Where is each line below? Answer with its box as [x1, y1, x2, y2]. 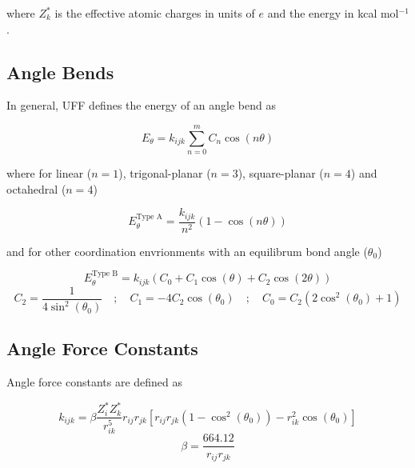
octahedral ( [6, 180, 66, 197]
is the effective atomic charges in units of [54, 5, 255, 21]
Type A [136, 213, 163, 222]
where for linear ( [6, 165, 92, 182]
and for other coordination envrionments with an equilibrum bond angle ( [6, 242, 368, 259]
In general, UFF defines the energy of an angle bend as [6, 97, 277, 114]
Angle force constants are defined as [6, 374, 183, 390]
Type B [92, 270, 118, 278]
